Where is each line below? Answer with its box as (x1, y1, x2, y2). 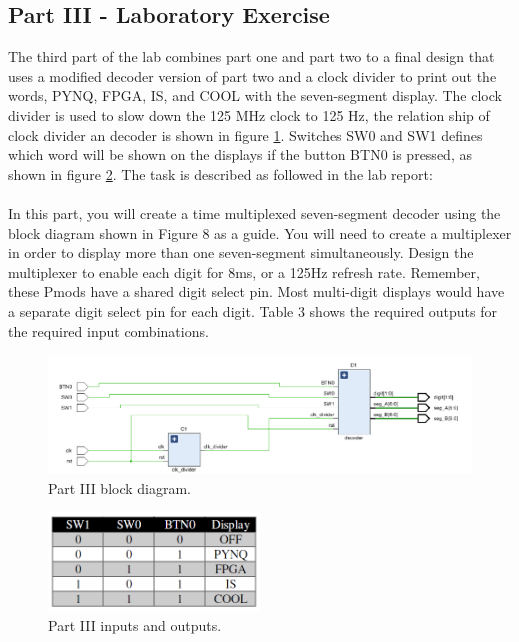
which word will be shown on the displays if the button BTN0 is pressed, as (8, 144, 472, 165)
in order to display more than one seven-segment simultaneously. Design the (8, 242, 474, 263)
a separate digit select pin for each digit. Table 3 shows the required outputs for (8, 300, 498, 321)
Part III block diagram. (48, 477, 192, 498)
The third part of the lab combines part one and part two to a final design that (8, 46, 495, 67)
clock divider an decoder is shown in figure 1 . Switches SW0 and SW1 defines (8, 124, 483, 145)
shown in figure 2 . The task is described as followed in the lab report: (8, 163, 433, 184)
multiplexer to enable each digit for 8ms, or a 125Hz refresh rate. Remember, (8, 261, 480, 282)
